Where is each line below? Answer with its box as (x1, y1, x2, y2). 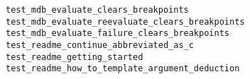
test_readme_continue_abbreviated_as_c (6, 39, 194, 50)
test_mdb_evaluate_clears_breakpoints (6, 5, 189, 15)
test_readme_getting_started (6, 51, 143, 62)
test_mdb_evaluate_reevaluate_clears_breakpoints (6, 16, 245, 27)
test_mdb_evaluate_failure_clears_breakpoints (6, 28, 229, 39)
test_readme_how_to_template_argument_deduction (6, 63, 240, 74)
